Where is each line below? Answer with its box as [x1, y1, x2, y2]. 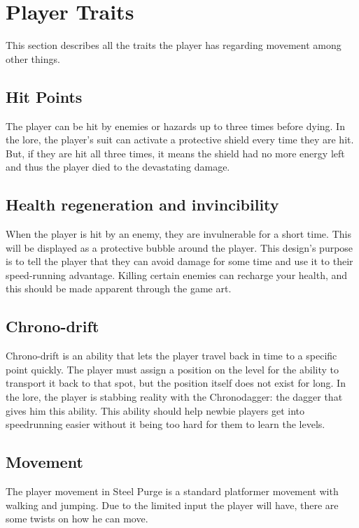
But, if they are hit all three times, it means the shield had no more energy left [6, 145, 345, 160]
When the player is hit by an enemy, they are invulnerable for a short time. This [6, 227, 351, 241]
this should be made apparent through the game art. [6, 281, 232, 296]
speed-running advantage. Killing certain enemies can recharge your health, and [6, 267, 348, 282]
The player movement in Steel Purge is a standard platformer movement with [6, 484, 339, 499]
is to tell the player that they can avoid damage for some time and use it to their [6, 254, 353, 269]
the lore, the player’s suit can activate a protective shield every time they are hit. [6, 132, 354, 147]
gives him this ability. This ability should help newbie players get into [6, 403, 305, 418]
